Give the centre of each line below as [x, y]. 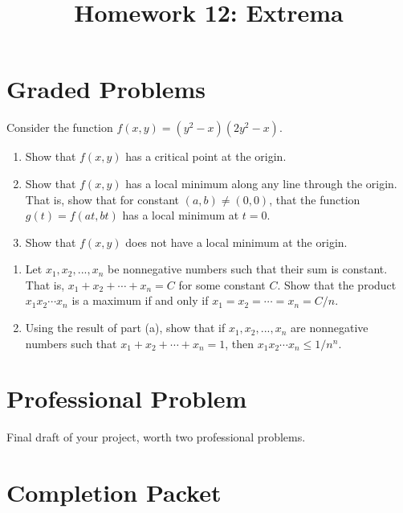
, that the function [315, 199]
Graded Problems [106, 89]
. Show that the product [337, 284]
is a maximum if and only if [140, 300]
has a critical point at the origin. [206, 156]
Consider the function [60, 127]
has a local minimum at [181, 215]
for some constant [222, 284]
